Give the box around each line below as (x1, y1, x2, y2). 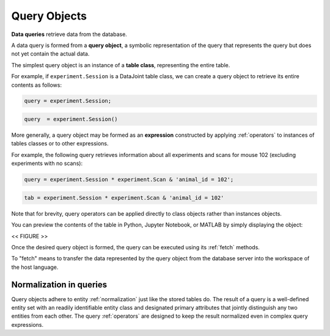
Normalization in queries (11, 279, 108, 290)
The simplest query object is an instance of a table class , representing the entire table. (11, 61, 230, 68)
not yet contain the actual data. (11, 50, 90, 57)
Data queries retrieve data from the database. (11, 31, 128, 38)
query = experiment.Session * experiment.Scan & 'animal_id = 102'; (24, 176, 234, 183)
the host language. (11, 263, 59, 271)
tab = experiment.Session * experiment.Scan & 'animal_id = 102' (24, 194, 224, 201)
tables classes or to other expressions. (11, 140, 109, 147)
